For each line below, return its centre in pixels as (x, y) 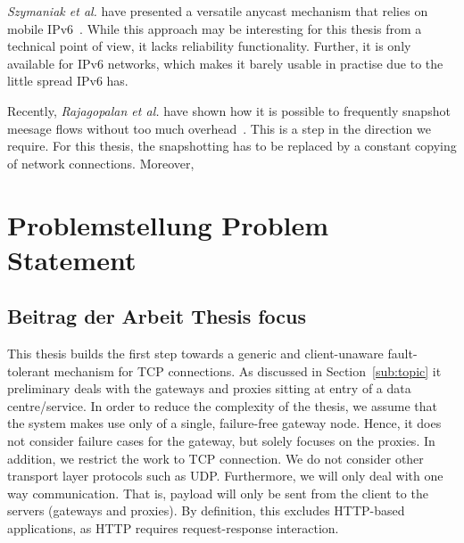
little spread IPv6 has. (68, 81)
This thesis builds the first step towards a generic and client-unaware (195, 354)
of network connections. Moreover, (101, 163)
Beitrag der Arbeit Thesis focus (157, 316)
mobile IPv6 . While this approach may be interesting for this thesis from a (215, 28)
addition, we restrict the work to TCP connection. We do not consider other (215, 458)
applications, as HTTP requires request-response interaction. (173, 528)
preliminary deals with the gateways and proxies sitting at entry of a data (209, 388)
